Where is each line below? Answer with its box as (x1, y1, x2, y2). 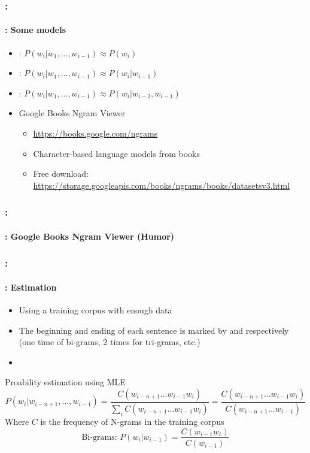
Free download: (33, 167, 89, 180)
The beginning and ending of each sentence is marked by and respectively (19, 324, 289, 336)
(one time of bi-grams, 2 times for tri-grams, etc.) (19, 336, 200, 348)
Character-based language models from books (33, 147, 200, 159)
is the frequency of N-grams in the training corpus (40, 415, 224, 427)
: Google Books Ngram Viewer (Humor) (5, 229, 175, 242)
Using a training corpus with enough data (19, 304, 172, 316)
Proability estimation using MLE (5, 376, 126, 388)
